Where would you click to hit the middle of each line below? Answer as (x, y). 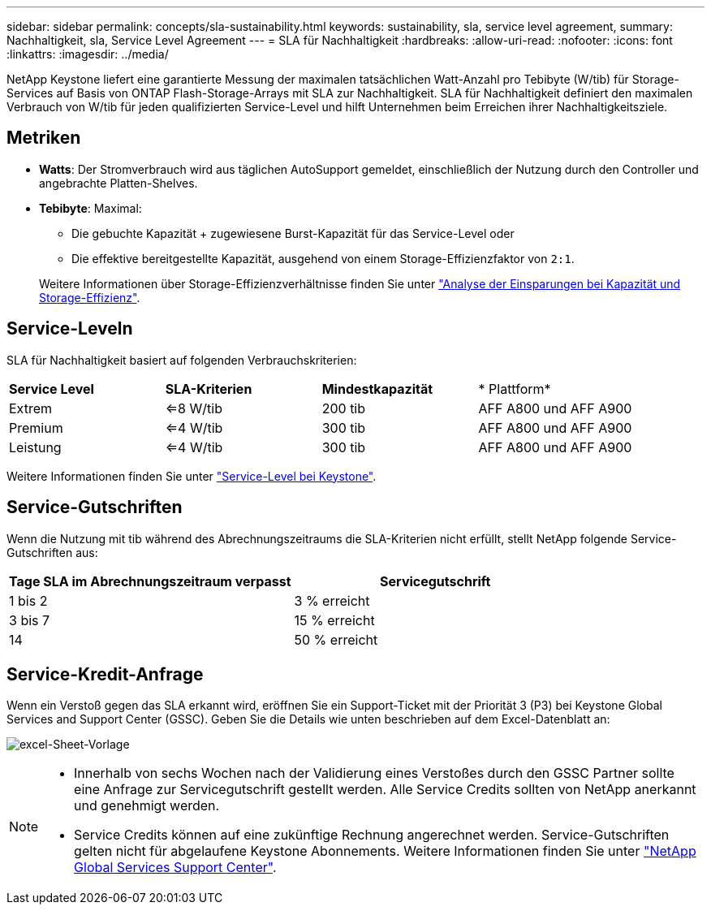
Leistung (35, 447)
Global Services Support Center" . (175, 868)
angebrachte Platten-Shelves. (118, 183)
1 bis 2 (28, 600)
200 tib (344, 408)
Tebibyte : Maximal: (90, 208)
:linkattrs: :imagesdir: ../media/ (88, 54)
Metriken (44, 138)
